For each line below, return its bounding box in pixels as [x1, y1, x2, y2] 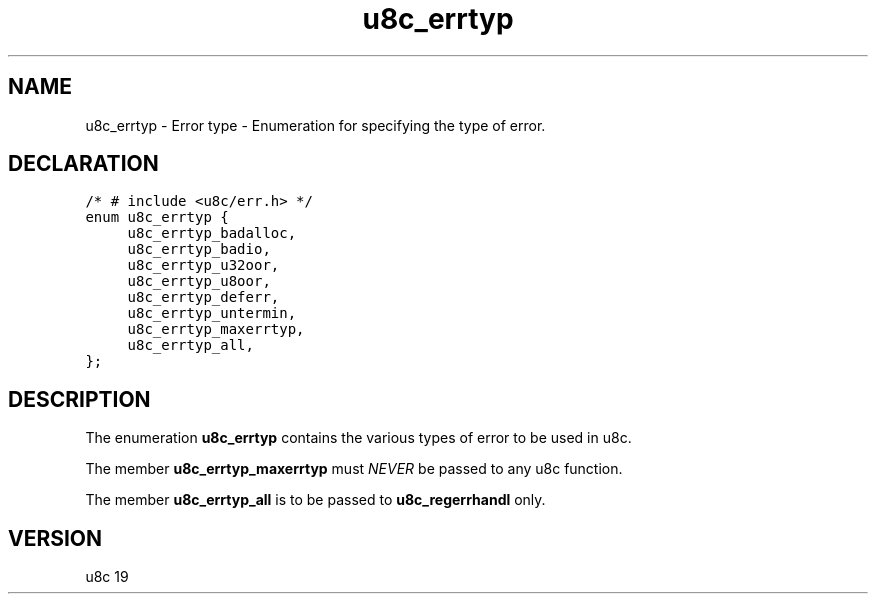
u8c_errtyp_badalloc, [127, 225, 297, 242]
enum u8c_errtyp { [85, 209, 229, 226]
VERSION [8, 525, 103, 551]
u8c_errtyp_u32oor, [127, 257, 280, 274]
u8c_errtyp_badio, [127, 241, 271, 258]
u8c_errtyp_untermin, [127, 305, 297, 322]
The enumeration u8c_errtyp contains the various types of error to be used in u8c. [85, 429, 632, 447]
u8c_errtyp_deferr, [127, 289, 280, 306]
